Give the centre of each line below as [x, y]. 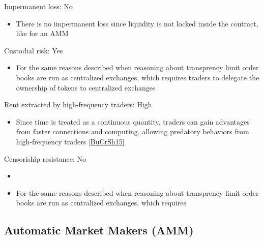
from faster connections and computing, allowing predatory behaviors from [133, 131]
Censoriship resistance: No [45, 158]
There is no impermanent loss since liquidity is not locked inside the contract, [137, 23]
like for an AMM [42, 33]
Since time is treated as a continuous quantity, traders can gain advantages [133, 121]
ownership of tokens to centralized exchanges [86, 87]
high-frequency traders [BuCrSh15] [70, 141]
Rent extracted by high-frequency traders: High [78, 104]
